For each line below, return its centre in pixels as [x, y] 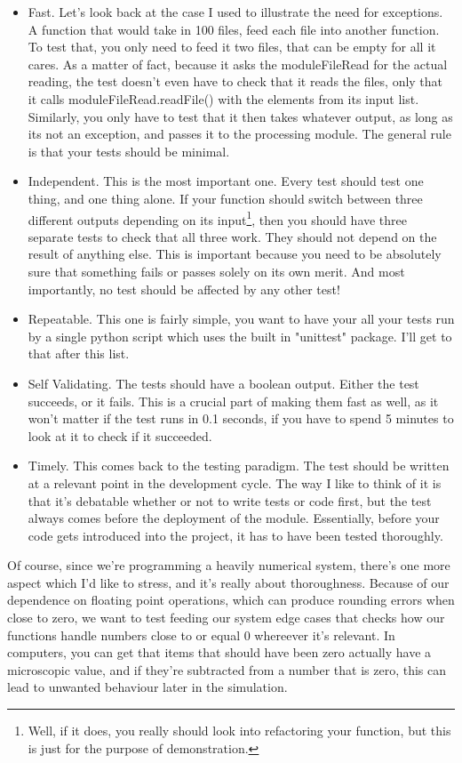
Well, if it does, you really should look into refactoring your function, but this [239, 731]
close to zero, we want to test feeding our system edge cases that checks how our [226, 618]
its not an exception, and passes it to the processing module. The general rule [239, 134]
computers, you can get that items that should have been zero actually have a [219, 652]
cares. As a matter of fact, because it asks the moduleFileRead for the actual [238, 64]
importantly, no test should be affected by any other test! [184, 289]
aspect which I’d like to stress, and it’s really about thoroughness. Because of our [228, 582]
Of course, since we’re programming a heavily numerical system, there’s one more [229, 565]
